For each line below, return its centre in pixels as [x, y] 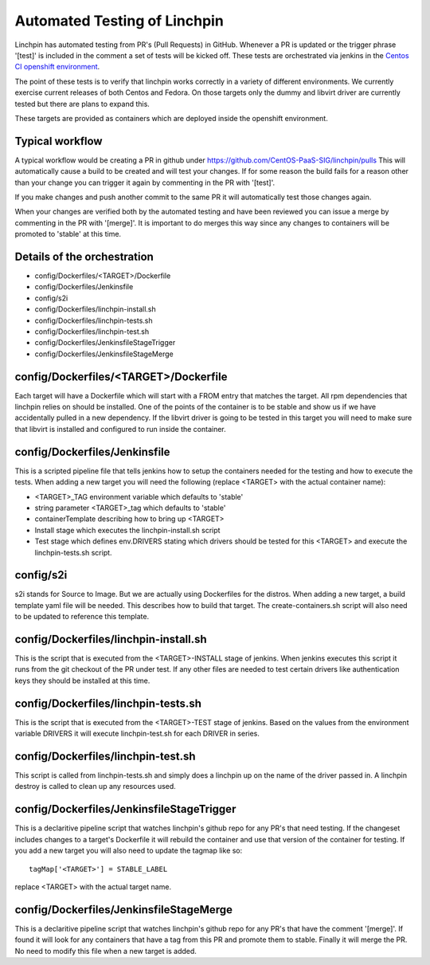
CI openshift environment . [57, 67]
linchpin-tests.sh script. [73, 552]
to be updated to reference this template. [82, 617]
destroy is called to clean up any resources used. [96, 787]
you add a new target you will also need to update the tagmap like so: [129, 851]
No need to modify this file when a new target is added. [106, 951]
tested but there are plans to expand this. [82, 104]
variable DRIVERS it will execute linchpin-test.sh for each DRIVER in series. [137, 734]
